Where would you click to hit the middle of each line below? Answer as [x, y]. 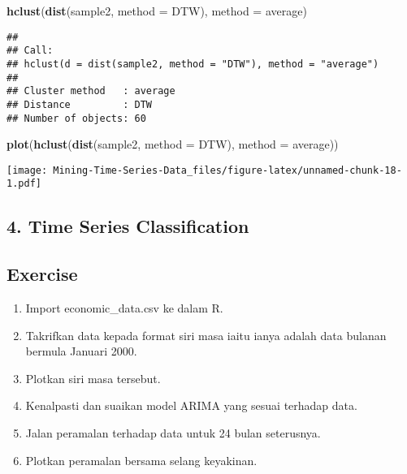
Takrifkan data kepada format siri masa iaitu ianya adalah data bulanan [206, 335]
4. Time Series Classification [128, 226]
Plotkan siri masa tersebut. [93, 378]
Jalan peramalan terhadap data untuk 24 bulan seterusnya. [173, 433]
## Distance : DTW [79, 104]
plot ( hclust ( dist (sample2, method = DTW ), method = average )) [173, 144]
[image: [27, 170]
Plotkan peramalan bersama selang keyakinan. [141, 460]
